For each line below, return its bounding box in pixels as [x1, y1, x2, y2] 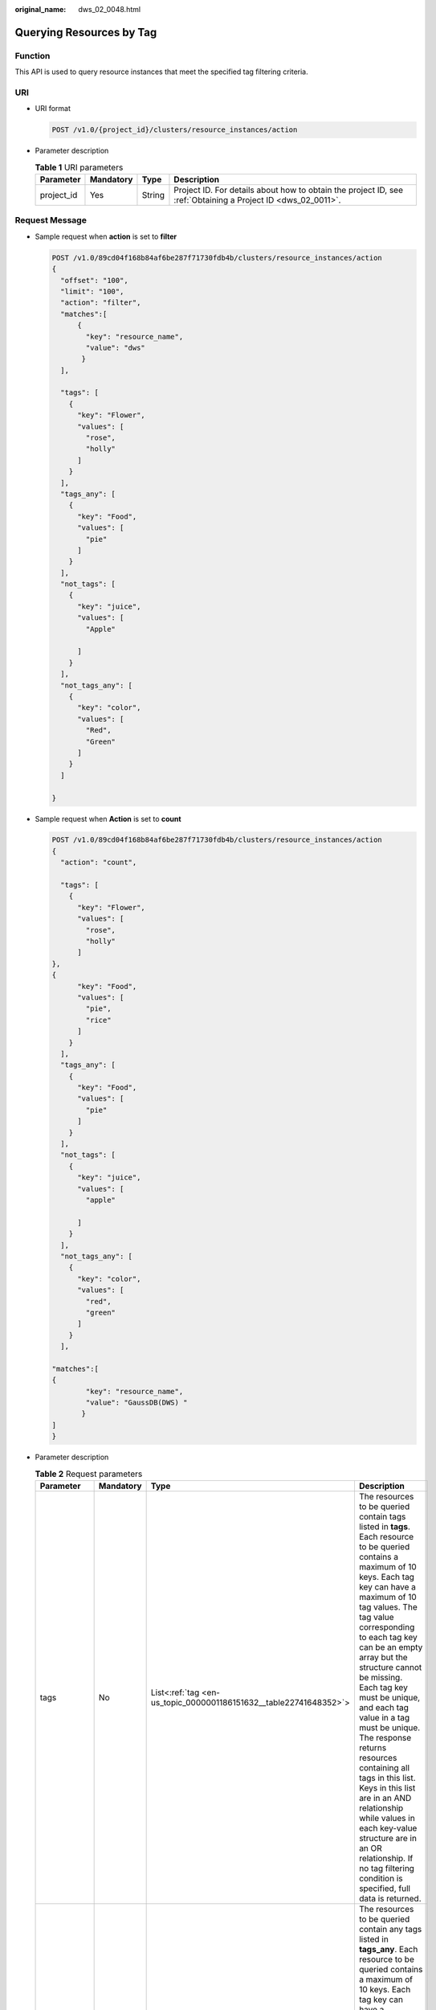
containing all [358, 1762, 410, 1773]
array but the [358, 1651, 409, 1663]
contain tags [358, 1511, 406, 1522]
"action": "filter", [60, 298, 141, 307]
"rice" [85, 1015, 112, 1024]
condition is [358, 1873, 403, 1884]
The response [358, 1732, 412, 1743]
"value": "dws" [85, 343, 146, 352]
